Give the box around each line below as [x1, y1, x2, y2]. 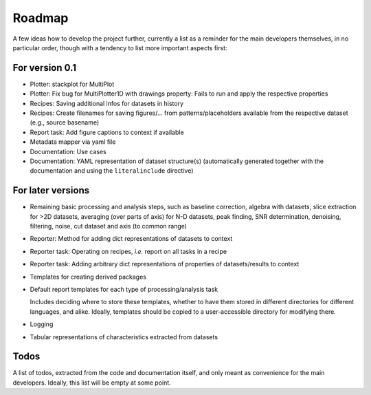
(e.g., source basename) [30, 118, 100, 127]
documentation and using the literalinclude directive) [30, 167, 194, 175]
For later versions [12, 184, 89, 196]
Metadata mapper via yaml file [30, 138, 116, 146]
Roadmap [12, 10, 69, 25]
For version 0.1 [12, 62, 77, 74]
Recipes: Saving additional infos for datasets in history [30, 99, 184, 107]
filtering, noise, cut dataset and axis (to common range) [30, 222, 188, 231]
